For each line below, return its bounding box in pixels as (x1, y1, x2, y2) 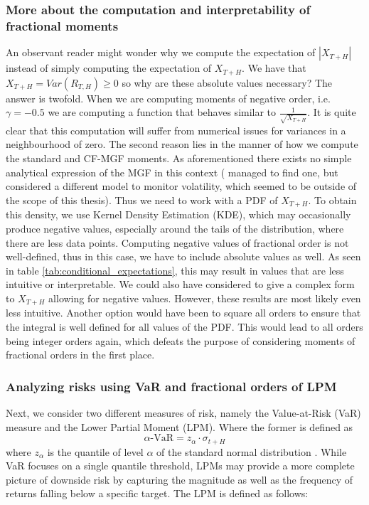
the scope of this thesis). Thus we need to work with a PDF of (6, 192, 278, 207)
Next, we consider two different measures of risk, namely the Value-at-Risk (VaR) (6, 405, 361, 420)
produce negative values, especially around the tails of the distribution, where (6, 220, 344, 235)
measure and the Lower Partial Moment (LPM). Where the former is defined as (6, 419, 353, 434)
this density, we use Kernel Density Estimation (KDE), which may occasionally (6, 207, 351, 222)
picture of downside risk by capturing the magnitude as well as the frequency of (6, 472, 353, 487)
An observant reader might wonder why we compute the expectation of (6, 45, 316, 60)
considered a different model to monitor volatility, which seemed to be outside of (6, 179, 357, 193)
